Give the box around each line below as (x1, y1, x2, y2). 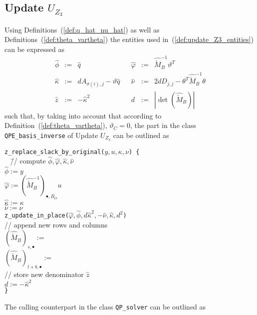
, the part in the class (130, 120, 196, 130)
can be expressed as (4, 43, 65, 54)
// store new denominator (4, 269, 84, 279)
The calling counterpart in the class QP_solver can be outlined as (4, 301, 206, 312)
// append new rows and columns (4, 219, 108, 229)
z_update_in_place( (4, 212, 69, 219)
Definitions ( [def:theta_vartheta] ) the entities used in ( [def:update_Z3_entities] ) (4, 34, 254, 44)
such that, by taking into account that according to (4, 110, 162, 120)
